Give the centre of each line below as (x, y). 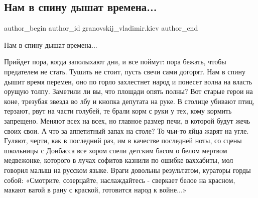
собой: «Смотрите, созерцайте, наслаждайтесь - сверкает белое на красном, (120, 180)
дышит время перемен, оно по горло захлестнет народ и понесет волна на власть (128, 81)
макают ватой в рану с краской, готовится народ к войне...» (95, 190)
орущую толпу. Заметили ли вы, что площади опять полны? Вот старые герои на (128, 91)
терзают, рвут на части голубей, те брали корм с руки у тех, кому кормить (118, 111)
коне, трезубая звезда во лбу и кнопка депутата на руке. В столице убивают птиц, (130, 101)
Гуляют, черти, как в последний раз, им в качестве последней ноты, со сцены (123, 140)
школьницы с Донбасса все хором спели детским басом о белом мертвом (116, 150)
